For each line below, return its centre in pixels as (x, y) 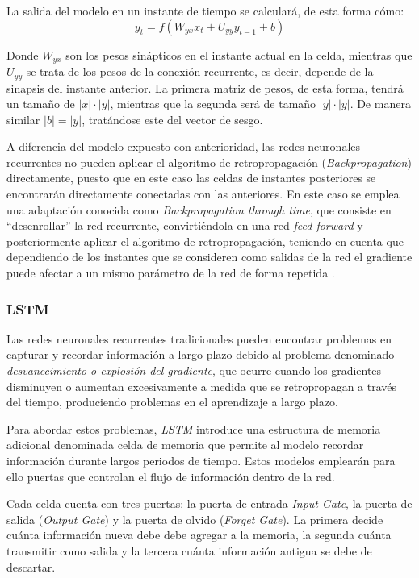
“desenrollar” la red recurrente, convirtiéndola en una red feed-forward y (185, 225)
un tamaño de (41, 104)
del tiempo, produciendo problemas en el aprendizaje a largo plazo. (172, 402)
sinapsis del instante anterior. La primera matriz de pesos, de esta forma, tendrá (205, 87)
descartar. (31, 566)
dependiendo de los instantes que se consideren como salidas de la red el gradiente (209, 257)
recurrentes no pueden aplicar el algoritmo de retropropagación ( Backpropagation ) (209, 162)
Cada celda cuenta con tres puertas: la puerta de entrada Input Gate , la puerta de (209, 503)
